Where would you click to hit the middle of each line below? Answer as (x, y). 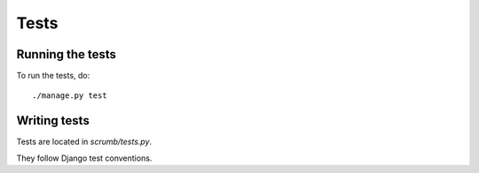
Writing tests (53, 120)
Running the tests (67, 54)
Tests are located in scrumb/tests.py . (84, 142)
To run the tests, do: (53, 76)
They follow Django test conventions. (84, 158)
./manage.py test (70, 96)
